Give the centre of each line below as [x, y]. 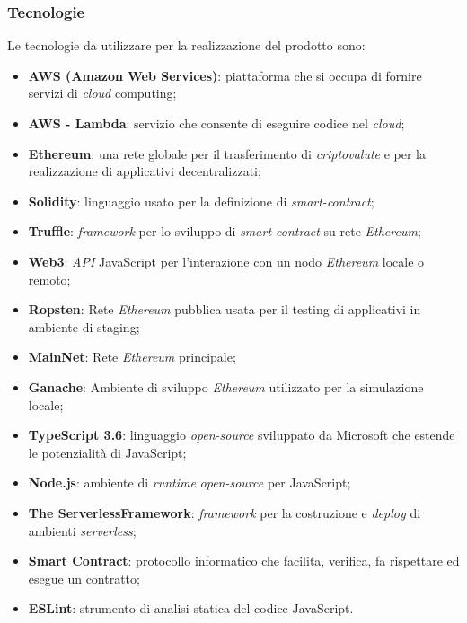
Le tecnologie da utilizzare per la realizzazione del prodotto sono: [186, 45]
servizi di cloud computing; [102, 93]
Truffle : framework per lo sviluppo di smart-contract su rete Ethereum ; [225, 231]
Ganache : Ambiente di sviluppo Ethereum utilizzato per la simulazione [226, 386]
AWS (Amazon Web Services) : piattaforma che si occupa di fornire [225, 75]
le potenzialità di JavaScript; [107, 452]
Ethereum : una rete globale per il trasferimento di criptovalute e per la [227, 153]
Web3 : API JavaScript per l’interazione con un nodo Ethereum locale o [226, 261]
